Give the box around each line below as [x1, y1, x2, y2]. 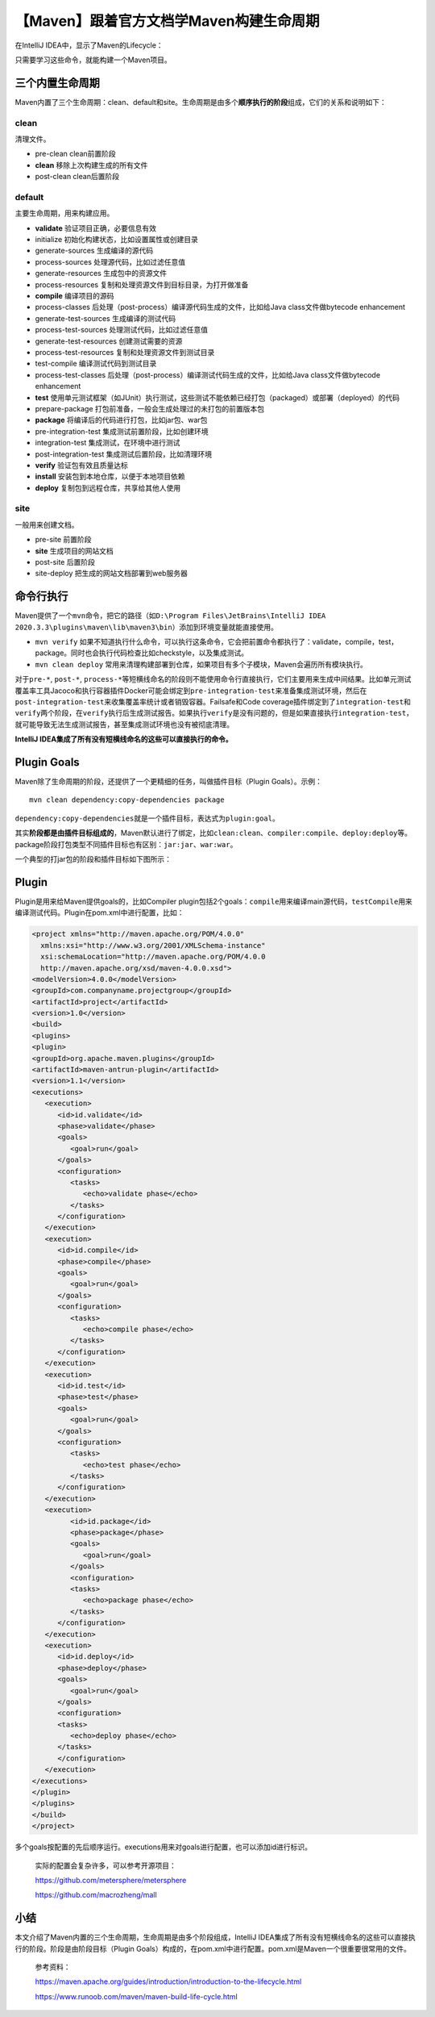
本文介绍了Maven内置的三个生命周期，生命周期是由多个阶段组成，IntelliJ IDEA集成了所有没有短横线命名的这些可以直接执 [14, 1932, 416, 1942]
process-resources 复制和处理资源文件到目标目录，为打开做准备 [35, 279, 249, 290]
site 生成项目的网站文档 [35, 545, 114, 556]
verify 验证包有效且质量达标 [35, 460, 128, 470]
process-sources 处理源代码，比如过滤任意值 [35, 257, 185, 266]
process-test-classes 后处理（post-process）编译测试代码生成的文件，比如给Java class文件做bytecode [35, 370, 381, 379]
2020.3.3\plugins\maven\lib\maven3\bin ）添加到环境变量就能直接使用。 [14, 622, 278, 632]
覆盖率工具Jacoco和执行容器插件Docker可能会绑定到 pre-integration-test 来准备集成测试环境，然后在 [14, 686, 367, 695]
